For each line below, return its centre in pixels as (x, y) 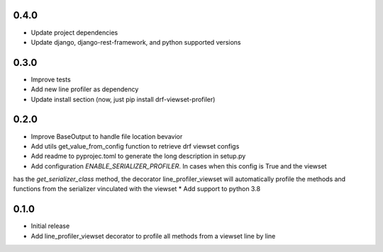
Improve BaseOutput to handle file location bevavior (107, 136)
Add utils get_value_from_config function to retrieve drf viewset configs (135, 146)
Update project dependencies (74, 33)
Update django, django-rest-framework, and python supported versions (136, 42)
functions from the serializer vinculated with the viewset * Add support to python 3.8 (137, 189)
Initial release (50, 226)
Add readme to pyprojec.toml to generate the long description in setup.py (138, 156)
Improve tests (51, 79)
